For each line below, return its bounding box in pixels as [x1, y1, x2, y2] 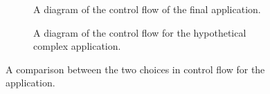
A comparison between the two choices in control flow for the [6, 62, 265, 76]
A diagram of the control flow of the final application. [33, 2, 261, 16]
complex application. [33, 39, 121, 53]
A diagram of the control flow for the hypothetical [33, 25, 246, 39]
